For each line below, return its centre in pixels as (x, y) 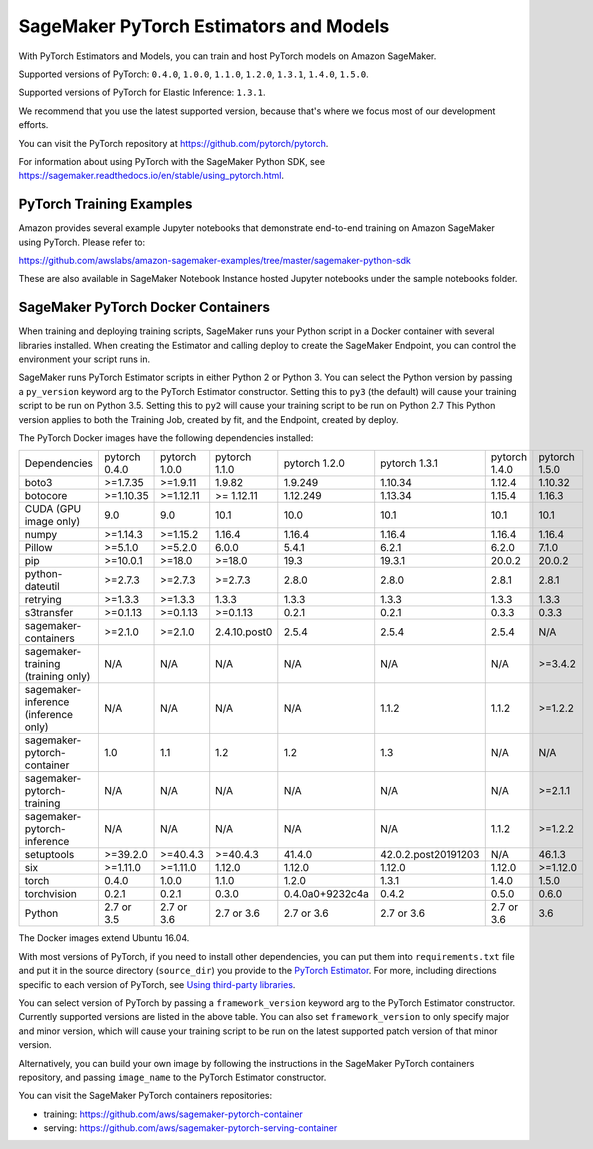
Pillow (38, 548)
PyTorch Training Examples (105, 204)
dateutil (42, 587)
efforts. (33, 125)
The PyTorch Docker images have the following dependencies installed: (166, 438)
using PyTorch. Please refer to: (82, 242)
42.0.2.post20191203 (430, 855)
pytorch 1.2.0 (314, 463)
